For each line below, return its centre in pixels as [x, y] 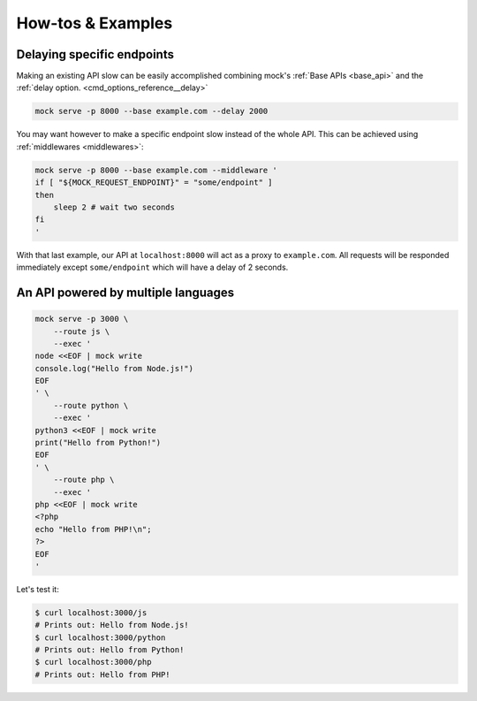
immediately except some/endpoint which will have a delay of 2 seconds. [152, 267]
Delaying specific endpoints [95, 54]
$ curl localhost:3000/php [93, 662]
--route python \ [91, 405]
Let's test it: [38, 589]
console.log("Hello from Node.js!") [114, 368]
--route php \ [84, 480]
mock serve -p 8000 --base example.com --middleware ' [156, 170]
